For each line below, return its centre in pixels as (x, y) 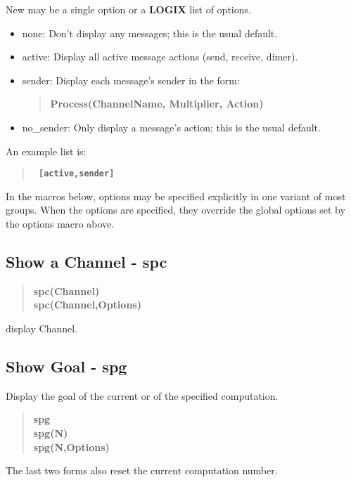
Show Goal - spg (66, 366)
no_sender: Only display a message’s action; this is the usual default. (171, 127)
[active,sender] (76, 174)
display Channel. (42, 328)
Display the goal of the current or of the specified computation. (142, 395)
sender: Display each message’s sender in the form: (131, 80)
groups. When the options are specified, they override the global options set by (175, 210)
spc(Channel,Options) (87, 305)
